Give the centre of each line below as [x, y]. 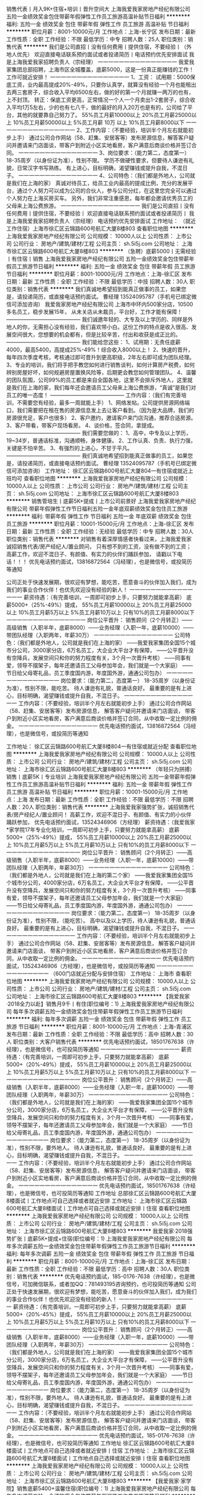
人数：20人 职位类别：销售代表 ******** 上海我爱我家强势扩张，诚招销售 [98, 807]
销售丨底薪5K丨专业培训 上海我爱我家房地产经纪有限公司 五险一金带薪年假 [98, 777]
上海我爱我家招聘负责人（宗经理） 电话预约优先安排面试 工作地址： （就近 [104, 221]
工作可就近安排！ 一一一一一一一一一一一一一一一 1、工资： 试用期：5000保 [101, 77]
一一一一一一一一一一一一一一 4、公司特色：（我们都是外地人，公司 [107, 175]
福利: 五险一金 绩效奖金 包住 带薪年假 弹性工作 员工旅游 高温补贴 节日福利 [98, 24]
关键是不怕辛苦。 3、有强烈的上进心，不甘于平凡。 [69, 448]
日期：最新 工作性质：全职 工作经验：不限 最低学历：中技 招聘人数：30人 [97, 281]
